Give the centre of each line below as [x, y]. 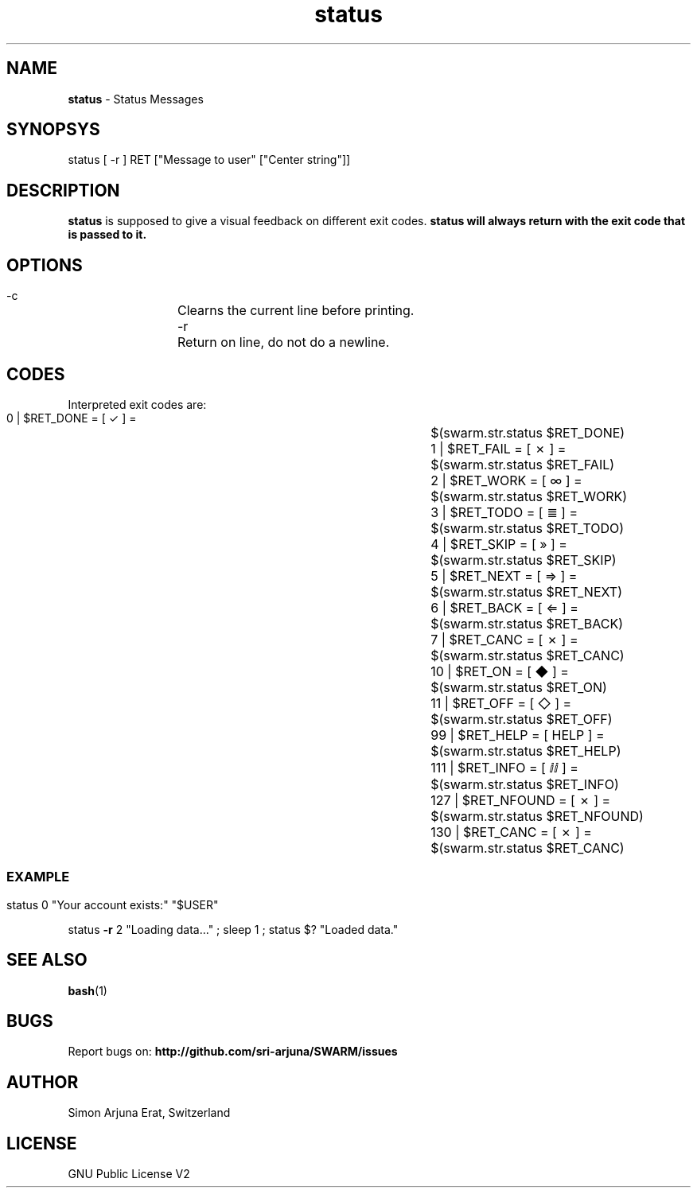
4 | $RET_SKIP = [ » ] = [499, 544]
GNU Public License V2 [129, 1174]
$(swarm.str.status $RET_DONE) [528, 432]
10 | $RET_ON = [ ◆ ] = [500, 671]
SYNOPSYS [53, 130]
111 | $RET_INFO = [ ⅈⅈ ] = [504, 767]
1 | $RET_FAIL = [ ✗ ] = [498, 448]
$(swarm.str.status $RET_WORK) [529, 496]
